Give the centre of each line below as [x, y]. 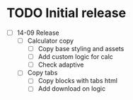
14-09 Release [38, 33]
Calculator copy [51, 41]
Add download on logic [72, 89]
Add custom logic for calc [76, 57]
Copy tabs [42, 73]
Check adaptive [61, 65]
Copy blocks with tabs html [78, 81]
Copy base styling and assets [81, 49]
